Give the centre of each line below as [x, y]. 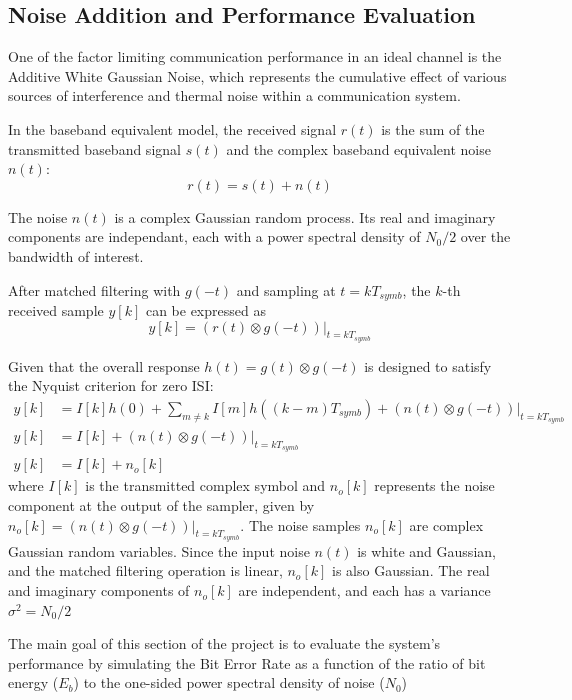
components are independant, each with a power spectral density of [214, 236]
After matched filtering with [94, 289]
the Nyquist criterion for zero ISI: [111, 385]
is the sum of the [433, 128]
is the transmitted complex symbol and [205, 485]
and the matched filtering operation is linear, [145, 570]
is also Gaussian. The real [411, 570]
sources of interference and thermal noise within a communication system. [234, 95]
